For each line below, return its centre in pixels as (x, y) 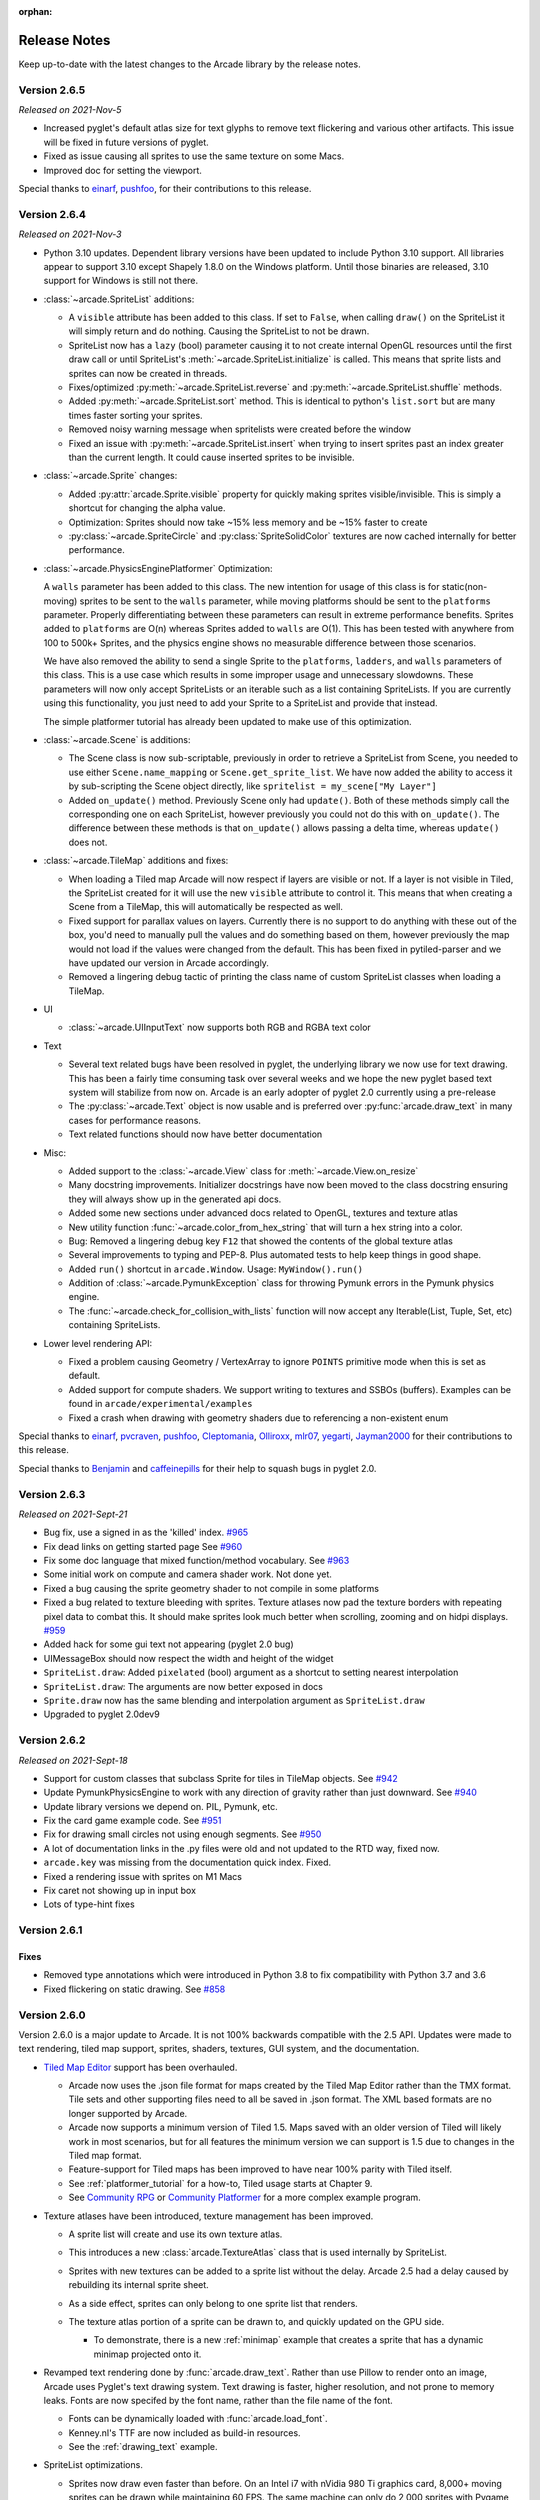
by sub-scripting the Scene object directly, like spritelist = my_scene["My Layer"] (252, 786)
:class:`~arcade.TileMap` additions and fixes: (136, 861)
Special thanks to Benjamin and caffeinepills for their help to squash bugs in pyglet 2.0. (197, 1468)
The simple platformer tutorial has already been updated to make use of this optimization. (227, 721)
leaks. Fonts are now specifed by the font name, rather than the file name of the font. (218, 2400)
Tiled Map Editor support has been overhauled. (140, 2067)
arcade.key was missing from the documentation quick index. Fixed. (187, 1862)
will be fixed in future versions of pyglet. (126, 142)
